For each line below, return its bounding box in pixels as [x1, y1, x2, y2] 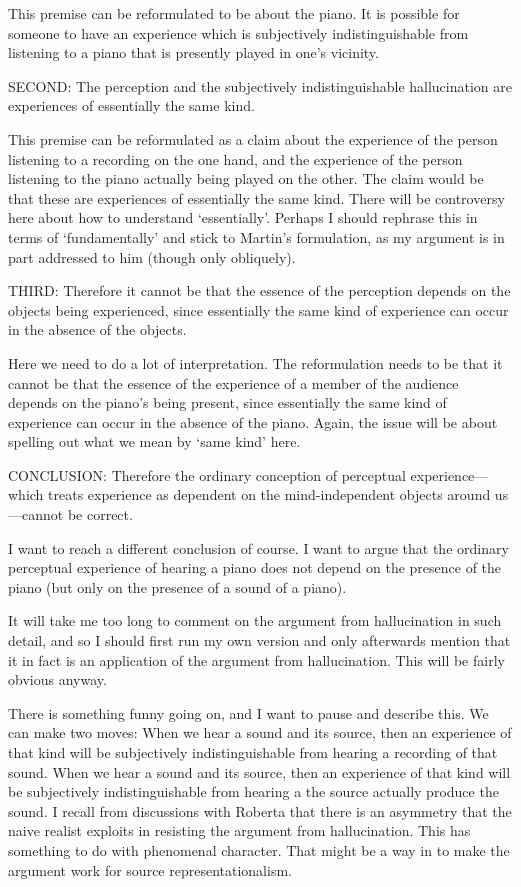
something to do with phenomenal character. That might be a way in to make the [8, 839, 510, 860]
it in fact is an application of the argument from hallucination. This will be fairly [8, 649, 505, 670]
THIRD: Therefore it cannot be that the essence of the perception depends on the [8, 280, 511, 301]
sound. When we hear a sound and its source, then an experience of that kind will [8, 761, 511, 782]
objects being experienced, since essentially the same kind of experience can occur [8, 299, 509, 320]
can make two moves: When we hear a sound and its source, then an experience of [8, 722, 512, 743]
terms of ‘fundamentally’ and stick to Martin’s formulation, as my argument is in [8, 226, 505, 247]
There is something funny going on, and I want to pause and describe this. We [8, 702, 489, 723]
